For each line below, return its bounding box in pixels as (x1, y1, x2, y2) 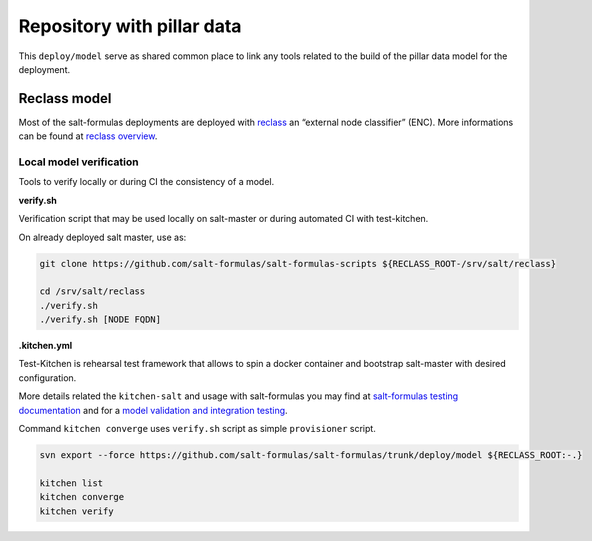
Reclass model (18, 90, 112, 107)
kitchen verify (39, 505, 114, 517)
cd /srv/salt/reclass (39, 286, 146, 297)
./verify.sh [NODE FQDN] (39, 314, 162, 325)
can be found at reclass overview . (18, 130, 158, 142)
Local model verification (18, 155, 139, 169)
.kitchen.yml (18, 340, 73, 352)
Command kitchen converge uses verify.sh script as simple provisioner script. (18, 423, 377, 435)
